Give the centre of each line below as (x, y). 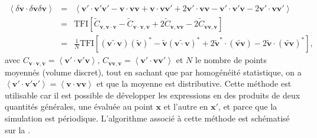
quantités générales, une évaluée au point (79, 106)
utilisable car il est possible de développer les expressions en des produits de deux (153, 95)
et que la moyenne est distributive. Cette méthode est (194, 83)
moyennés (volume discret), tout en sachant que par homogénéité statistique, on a (153, 72)
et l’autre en (186, 106)
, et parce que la (248, 106)
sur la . (17, 129)
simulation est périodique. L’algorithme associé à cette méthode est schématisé (147, 118)
